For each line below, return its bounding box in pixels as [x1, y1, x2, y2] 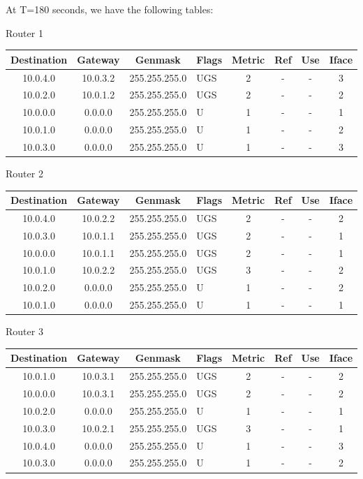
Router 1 [6, 25, 43, 40]
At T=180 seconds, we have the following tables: [6, 2, 214, 16]
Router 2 [6, 166, 43, 180]
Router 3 [6, 324, 43, 339]
